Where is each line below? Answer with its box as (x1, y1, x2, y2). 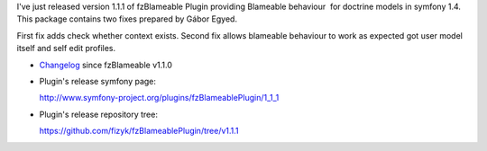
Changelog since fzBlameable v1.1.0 (39, 59, 173, 70)
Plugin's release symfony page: (39, 75, 157, 86)
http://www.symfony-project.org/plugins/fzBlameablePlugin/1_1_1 (39, 93, 280, 103)
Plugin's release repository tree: (39, 109, 158, 120)
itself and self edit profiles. (16, 43, 116, 54)
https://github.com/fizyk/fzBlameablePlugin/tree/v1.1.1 (39, 126, 239, 137)
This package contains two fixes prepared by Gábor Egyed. (16, 13, 238, 24)
